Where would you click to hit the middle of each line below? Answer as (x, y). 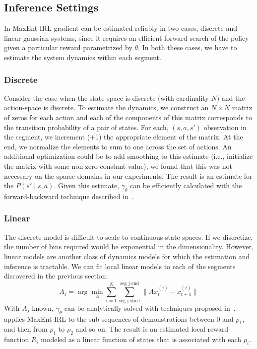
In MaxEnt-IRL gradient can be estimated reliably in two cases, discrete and (121, 28)
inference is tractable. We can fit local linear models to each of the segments (120, 266)
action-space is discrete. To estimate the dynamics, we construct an (106, 107)
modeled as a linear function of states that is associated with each (141, 339)
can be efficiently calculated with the (186, 185)
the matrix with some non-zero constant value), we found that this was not (118, 166)
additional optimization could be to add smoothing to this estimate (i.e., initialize (128, 156)
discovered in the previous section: (56, 276)
